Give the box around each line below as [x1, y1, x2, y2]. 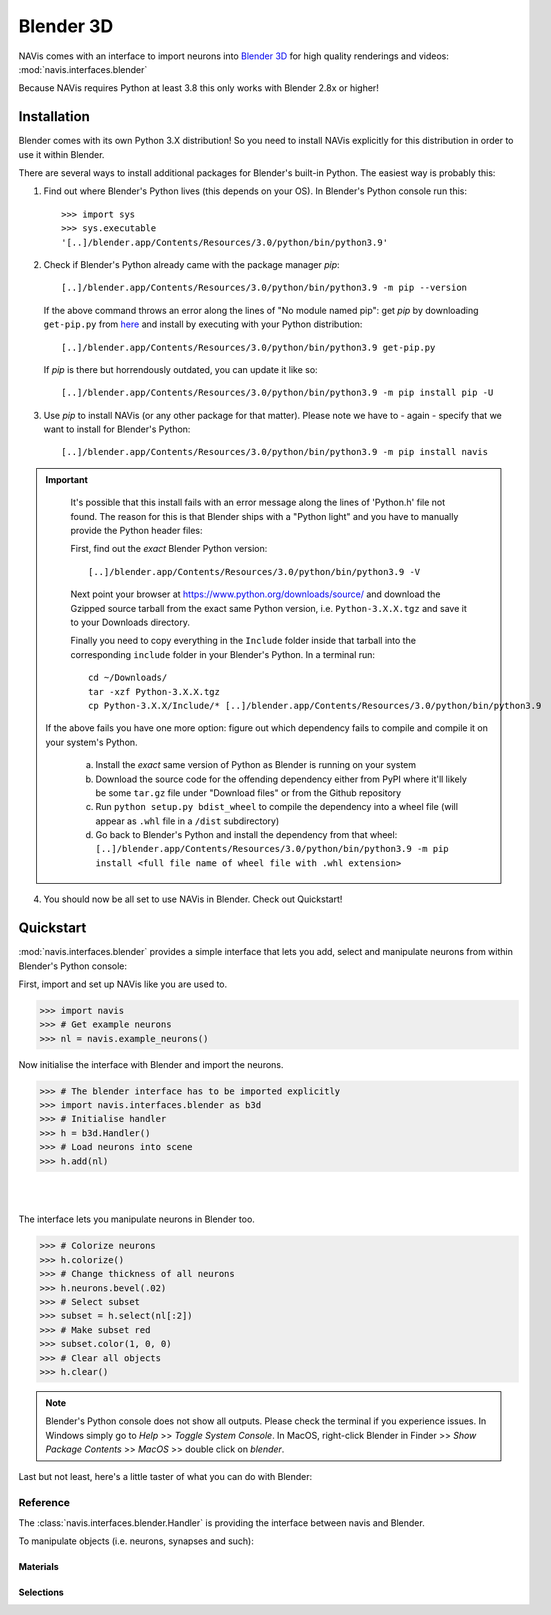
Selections [18, 1586, 64, 1598]
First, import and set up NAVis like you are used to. [18, 978, 228, 990]
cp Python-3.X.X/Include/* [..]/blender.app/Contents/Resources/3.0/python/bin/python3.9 [88, 700, 542, 711]
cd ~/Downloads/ [88, 672, 168, 684]
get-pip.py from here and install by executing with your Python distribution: [43, 318, 363, 330]
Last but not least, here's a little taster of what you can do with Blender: [18, 1471, 313, 1483]
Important [45, 473, 89, 485]
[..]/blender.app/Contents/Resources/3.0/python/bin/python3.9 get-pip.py [61, 341, 436, 353]
